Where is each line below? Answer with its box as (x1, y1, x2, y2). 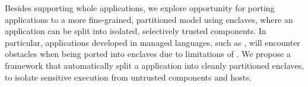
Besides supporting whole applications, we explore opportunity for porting (5, 2, 275, 14)
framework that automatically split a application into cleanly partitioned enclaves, (5, 59, 304, 71)
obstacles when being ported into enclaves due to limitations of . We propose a (5, 48, 291, 60)
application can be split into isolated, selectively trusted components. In (5, 25, 266, 37)
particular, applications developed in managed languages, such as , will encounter (5, 36, 300, 48)
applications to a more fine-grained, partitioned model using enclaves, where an (5, 13, 293, 25)
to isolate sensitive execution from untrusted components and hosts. (5, 71, 252, 83)
